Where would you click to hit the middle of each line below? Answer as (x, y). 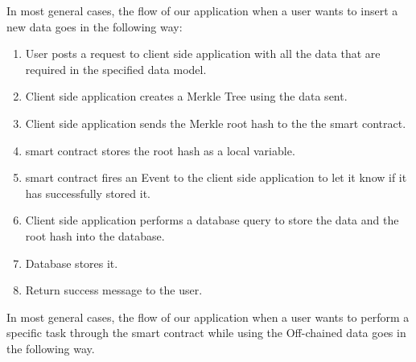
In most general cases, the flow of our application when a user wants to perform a (208, 317)
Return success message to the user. (114, 290)
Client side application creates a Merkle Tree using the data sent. (186, 96)
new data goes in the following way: (95, 26)
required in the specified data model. (116, 69)
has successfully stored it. (88, 193)
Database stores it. (72, 263)
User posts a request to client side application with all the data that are (203, 53)
